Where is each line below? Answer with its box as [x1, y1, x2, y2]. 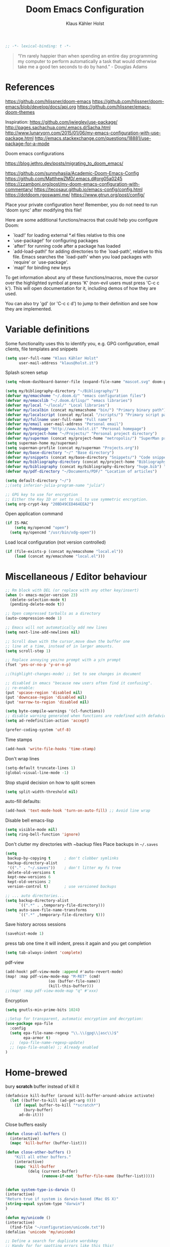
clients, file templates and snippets [5, 346, 78, 352]
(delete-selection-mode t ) [10, 597, 67, 602]
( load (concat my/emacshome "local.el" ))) [14, 553, 105, 559]
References [5, 81, 55, 93]
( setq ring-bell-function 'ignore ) [5, 832, 80, 837]
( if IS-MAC [5, 520, 28, 526]
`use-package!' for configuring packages [12, 237, 99, 244]
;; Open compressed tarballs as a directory [5, 611, 101, 616]
